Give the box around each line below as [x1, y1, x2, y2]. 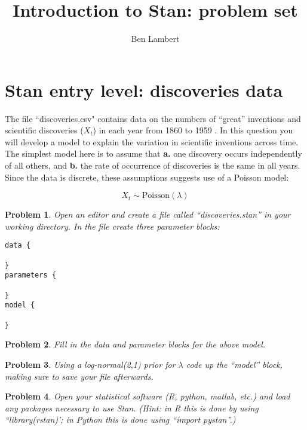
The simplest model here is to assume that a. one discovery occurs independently [5, 147, 302, 160]
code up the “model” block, [186, 358, 283, 370]
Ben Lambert [131, 32, 180, 45]
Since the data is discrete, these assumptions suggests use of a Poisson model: [5, 170, 289, 183]
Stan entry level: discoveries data [5, 77, 283, 102]
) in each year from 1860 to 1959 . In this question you [93, 124, 293, 136]
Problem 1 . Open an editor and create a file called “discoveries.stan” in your [5, 208, 291, 221]
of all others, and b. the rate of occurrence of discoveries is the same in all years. [5, 159, 300, 172]
